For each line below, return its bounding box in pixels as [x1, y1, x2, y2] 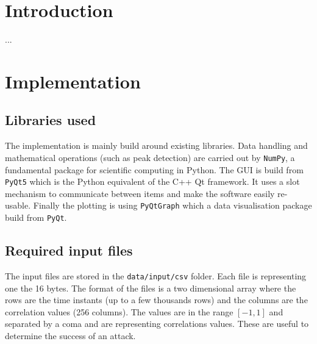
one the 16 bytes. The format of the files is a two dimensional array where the [5, 281, 296, 294]
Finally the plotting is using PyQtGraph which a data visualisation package [33, 199, 312, 212]
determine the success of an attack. [5, 329, 136, 342]
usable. [5, 199, 31, 212]
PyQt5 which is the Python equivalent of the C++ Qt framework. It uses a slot [5, 175, 300, 188]
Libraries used [5, 110, 96, 129]
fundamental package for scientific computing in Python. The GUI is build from [5, 163, 304, 176]
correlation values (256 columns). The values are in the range [5, 305, 233, 318]
